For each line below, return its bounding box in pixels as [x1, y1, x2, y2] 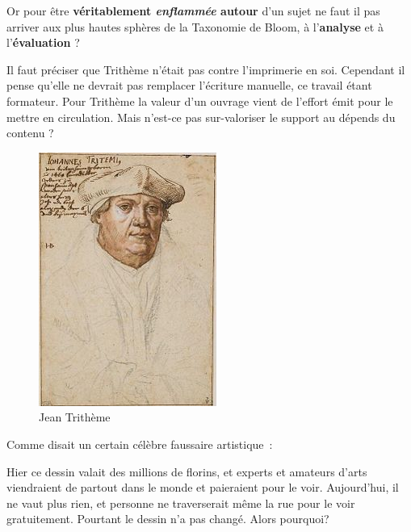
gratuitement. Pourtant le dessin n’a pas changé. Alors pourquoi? [6, 510, 329, 527]
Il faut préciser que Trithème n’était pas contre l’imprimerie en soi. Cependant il [6, 61, 405, 77]
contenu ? [6, 124, 54, 141]
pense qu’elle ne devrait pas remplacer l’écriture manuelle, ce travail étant [6, 77, 372, 94]
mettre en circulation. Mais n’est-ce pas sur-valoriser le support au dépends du [6, 108, 396, 125]
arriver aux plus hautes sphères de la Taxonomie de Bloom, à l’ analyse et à [6, 18, 384, 35]
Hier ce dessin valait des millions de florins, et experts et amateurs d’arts [6, 463, 367, 480]
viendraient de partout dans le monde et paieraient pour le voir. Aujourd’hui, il [6, 479, 399, 496]
